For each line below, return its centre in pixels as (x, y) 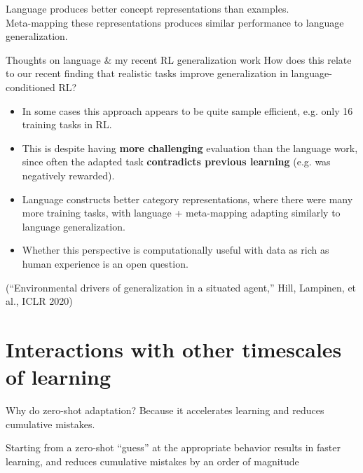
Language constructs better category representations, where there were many (187, 199)
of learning (59, 377)
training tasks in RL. (67, 124)
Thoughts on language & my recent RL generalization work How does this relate (179, 59)
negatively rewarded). (68, 175)
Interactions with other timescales (174, 349)
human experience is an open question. (105, 263)
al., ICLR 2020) (39, 301)
